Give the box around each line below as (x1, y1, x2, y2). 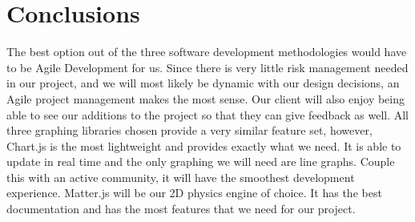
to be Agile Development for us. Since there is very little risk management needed (6, 59, 409, 75)
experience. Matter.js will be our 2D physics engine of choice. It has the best (6, 184, 382, 201)
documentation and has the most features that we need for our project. (6, 200, 356, 217)
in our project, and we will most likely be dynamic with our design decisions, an (6, 75, 400, 91)
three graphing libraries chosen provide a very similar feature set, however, (6, 122, 373, 139)
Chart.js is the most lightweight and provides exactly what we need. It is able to (6, 137, 401, 154)
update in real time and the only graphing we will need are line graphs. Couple (6, 153, 395, 170)
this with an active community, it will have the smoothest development (6, 168, 355, 185)
